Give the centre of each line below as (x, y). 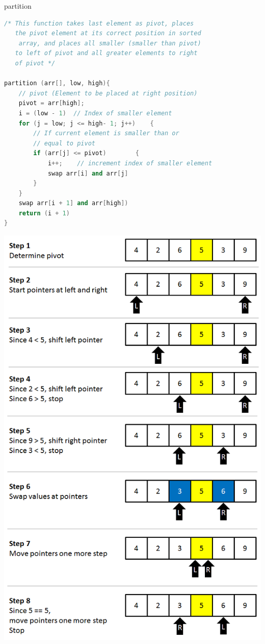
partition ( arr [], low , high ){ (57, 83)
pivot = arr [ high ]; (51, 103)
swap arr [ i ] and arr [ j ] (88, 173)
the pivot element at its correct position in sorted (108, 33)
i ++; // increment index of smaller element (130, 163)
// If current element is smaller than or (106, 133)
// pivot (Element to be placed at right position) (108, 93)
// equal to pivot (64, 143)
